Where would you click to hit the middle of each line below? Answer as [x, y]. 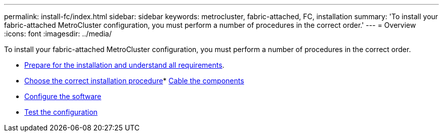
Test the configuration [61, 112]
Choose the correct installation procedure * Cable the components [134, 81]
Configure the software [63, 96]
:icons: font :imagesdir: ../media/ [58, 34]
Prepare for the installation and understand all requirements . [124, 65]
